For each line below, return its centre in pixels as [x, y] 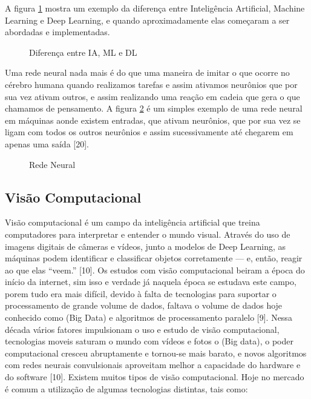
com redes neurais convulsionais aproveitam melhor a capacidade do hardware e [153, 365]
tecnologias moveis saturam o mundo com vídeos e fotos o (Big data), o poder [149, 341]
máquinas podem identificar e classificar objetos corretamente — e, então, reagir [154, 258]
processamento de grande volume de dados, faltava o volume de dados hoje [144, 305]
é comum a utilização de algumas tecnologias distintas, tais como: [126, 388]
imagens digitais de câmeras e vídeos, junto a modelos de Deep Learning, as [146, 246]
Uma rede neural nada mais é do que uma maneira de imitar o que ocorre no [147, 72]
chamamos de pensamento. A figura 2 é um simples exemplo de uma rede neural [154, 108]
